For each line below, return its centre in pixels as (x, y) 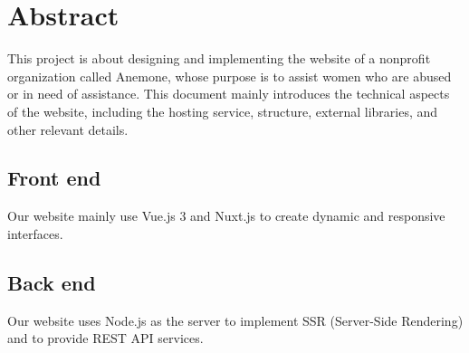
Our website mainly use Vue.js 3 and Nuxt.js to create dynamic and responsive (226, 216)
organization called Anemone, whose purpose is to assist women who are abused (230, 76)
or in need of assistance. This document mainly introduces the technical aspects (229, 94)
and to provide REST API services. (105, 338)
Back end (52, 282)
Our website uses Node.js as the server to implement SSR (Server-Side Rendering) (235, 320)
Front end (54, 178)
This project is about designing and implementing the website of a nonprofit (219, 58)
